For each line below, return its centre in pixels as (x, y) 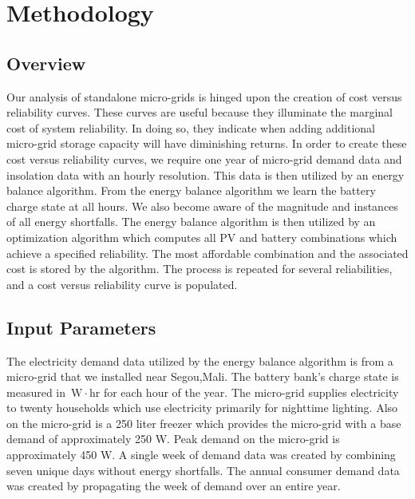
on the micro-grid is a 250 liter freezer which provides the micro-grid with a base (204, 423)
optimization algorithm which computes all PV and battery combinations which (202, 237)
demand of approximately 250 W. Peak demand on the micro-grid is (173, 439)
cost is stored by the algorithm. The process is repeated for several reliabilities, (200, 269)
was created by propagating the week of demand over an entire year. (174, 486)
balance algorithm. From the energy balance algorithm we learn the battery (191, 190)
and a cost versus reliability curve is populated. (122, 284)
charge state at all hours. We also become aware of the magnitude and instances (202, 206)
